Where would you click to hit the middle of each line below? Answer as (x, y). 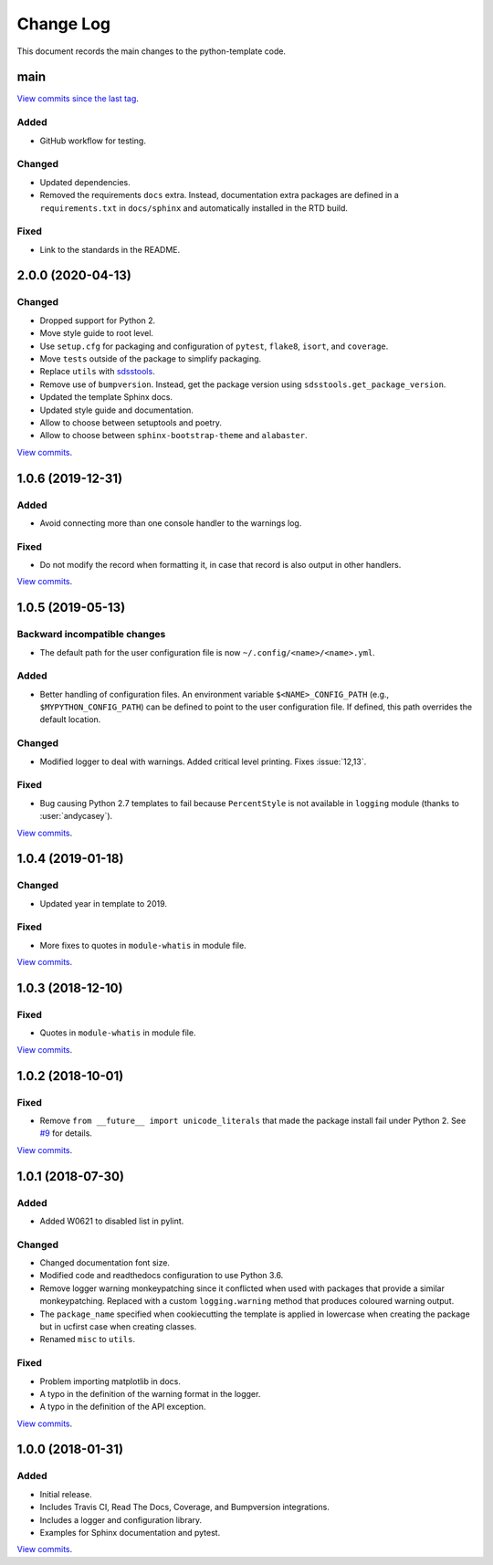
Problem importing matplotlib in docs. (110, 1381)
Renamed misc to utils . (88, 1339)
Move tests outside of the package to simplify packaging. (151, 358)
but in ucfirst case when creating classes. (118, 1326)
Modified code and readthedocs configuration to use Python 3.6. (162, 1276)
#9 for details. (66, 1133)
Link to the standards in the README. (110, 249)
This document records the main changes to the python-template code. (152, 51)
